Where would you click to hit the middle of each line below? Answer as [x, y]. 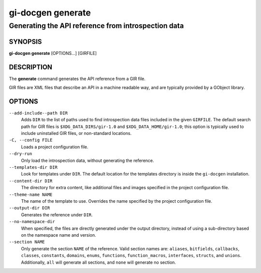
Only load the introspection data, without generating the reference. [87, 161]
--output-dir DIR [29, 208]
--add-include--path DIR [38, 113]
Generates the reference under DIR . [57, 215]
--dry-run [21, 154]
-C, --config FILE [31, 140]
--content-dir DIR [31, 181]
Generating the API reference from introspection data [96, 26]
